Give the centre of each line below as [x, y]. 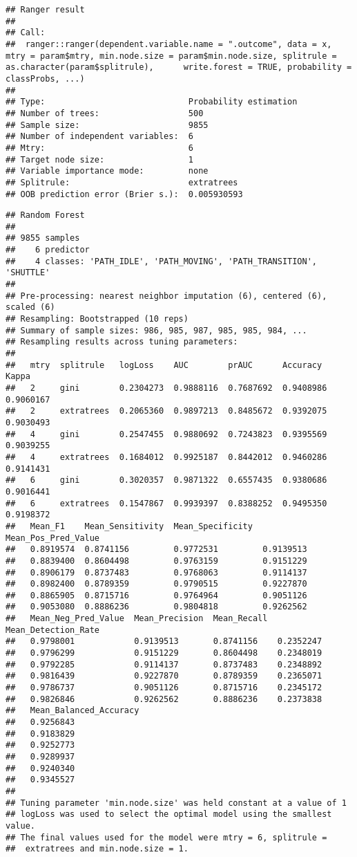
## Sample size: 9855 [107, 125]
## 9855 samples [43, 238]
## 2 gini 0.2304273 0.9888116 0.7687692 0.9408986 [166, 388]
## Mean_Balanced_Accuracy [73, 711]
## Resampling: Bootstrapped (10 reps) [97, 319]
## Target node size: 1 [100, 159]
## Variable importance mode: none [107, 171]
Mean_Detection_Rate [53, 630]
